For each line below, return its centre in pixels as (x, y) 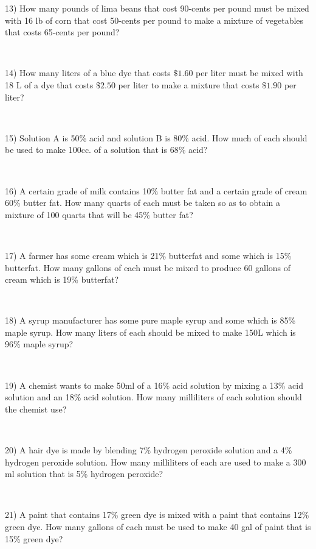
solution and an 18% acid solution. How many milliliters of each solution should (153, 397)
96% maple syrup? (39, 344)
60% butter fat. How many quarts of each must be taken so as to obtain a (143, 203)
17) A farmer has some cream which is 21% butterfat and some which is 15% (148, 255)
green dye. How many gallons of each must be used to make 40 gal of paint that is (158, 526)
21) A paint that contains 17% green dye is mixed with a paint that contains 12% (157, 515)
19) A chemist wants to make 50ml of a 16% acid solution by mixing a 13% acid (154, 385)
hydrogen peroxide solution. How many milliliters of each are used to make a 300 (156, 462)
